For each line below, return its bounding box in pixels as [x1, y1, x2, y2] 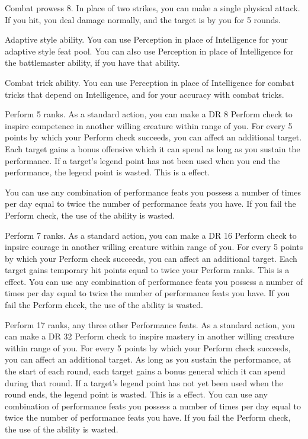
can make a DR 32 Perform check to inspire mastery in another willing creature [5, 330, 294, 342]
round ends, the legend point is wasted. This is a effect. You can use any [5, 388, 268, 400]
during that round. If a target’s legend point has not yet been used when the [5, 376, 283, 389]
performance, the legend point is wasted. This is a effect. [5, 166, 210, 178]
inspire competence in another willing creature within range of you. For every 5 [5, 119, 293, 132]
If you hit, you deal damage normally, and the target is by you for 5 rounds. [5, 13, 281, 25]
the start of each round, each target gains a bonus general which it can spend [5, 365, 285, 377]
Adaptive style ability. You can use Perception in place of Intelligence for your [5, 33, 288, 46]
